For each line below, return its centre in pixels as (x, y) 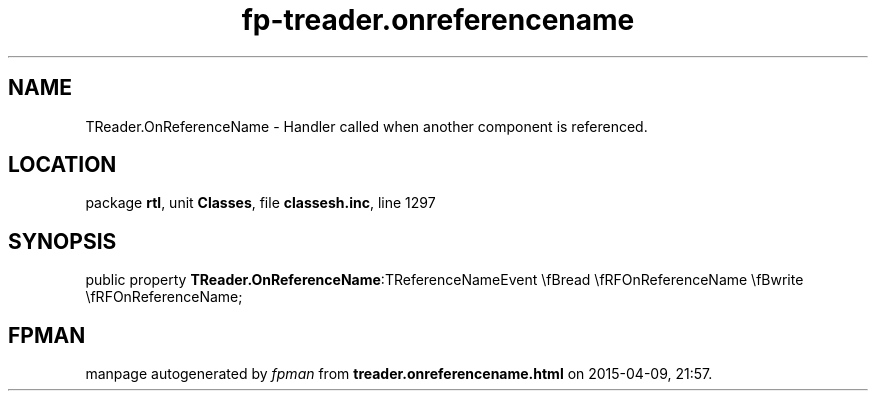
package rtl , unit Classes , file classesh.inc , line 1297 (260, 203)
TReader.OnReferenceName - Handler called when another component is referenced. (366, 126)
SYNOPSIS (62, 241)
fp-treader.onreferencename (438, 20)
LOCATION (62, 165)
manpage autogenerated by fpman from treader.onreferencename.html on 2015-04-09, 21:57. (399, 374)
